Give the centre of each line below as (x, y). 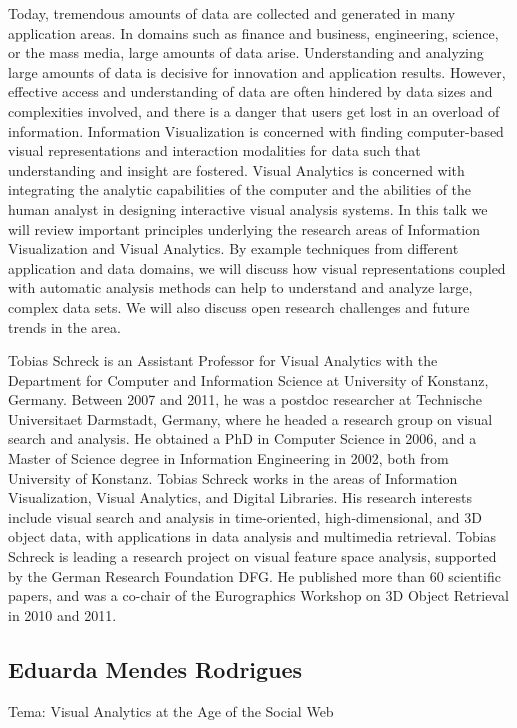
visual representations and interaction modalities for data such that (214, 150)
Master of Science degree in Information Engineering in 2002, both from (228, 458)
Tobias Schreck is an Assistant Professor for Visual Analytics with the (223, 360)
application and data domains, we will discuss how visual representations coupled (257, 267)
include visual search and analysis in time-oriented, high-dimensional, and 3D (245, 516)
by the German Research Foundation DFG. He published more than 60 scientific (254, 575)
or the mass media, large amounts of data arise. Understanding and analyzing (246, 52)
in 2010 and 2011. (62, 614)
